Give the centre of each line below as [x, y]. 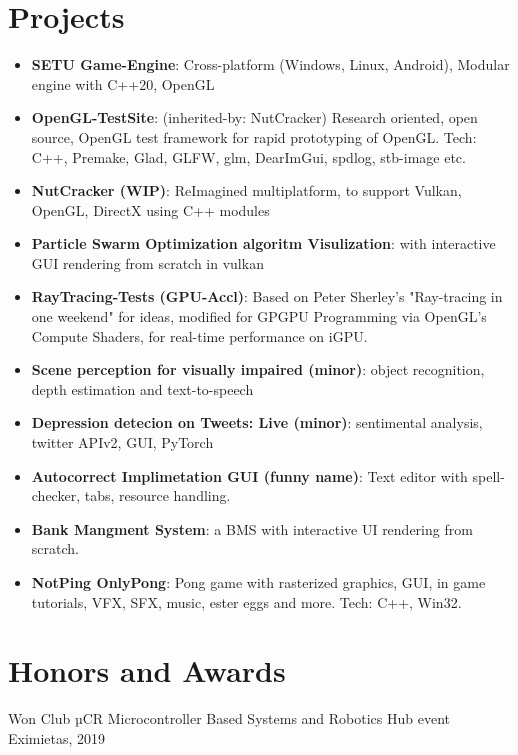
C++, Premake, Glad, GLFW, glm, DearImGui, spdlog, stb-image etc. [248, 156]
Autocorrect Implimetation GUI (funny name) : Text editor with [249, 475]
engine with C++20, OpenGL [123, 83]
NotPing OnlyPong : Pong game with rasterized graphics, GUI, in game [258, 582]
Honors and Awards [147, 670]
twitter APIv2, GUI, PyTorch [122, 442]
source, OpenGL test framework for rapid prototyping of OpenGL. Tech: [254, 136]
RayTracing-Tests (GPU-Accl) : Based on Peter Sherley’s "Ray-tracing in [267, 296]
